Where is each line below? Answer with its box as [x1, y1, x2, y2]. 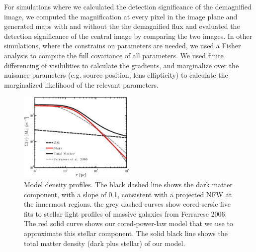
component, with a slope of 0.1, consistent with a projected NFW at [24, 189, 232, 199]
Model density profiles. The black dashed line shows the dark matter [24, 179, 233, 189]
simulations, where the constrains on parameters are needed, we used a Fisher [4, 40, 241, 51]
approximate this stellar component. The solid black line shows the [24, 228, 228, 238]
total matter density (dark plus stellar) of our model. [24, 238, 185, 248]
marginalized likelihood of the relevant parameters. [4, 79, 159, 90]
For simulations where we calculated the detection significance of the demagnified [4, 1, 252, 11]
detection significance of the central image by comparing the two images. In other [4, 30, 253, 41]
